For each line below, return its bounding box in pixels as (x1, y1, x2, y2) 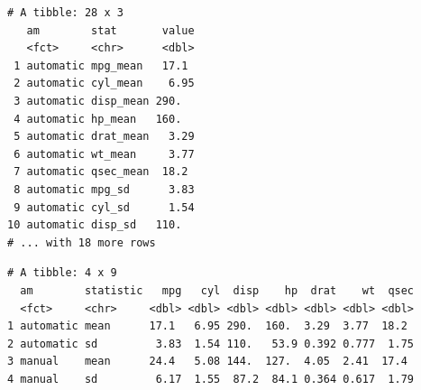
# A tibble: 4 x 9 (7, 266, 117, 280)
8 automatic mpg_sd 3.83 (14, 182, 195, 196)
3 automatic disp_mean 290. (14, 94, 182, 107)
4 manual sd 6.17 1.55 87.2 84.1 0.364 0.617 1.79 (7, 372, 415, 385)
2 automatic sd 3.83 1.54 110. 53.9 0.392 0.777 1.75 (7, 337, 415, 350)
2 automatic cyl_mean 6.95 (14, 77, 195, 90)
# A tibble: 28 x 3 (7, 6, 124, 19)
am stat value (26, 23, 195, 37)
